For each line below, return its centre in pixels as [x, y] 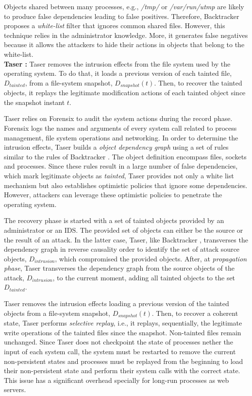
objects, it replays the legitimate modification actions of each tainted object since [125, 93]
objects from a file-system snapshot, [57, 313]
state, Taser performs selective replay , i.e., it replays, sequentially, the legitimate [123, 323]
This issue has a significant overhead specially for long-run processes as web [117, 380]
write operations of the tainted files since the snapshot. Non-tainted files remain [123, 332]
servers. [15, 389]
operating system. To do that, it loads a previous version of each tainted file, [118, 73]
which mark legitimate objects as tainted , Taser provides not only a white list [119, 175]
